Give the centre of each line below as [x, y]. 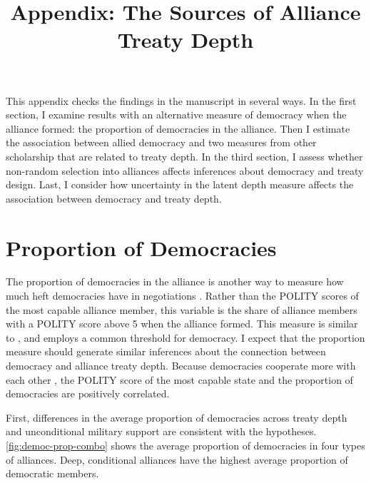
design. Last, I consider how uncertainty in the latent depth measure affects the [180, 184]
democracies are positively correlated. [88, 393]
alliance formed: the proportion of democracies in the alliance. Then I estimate [178, 128]
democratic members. [52, 473]
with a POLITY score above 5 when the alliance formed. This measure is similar [182, 324]
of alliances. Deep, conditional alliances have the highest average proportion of [177, 459]
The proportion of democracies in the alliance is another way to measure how [175, 281]
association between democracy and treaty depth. [114, 198]
